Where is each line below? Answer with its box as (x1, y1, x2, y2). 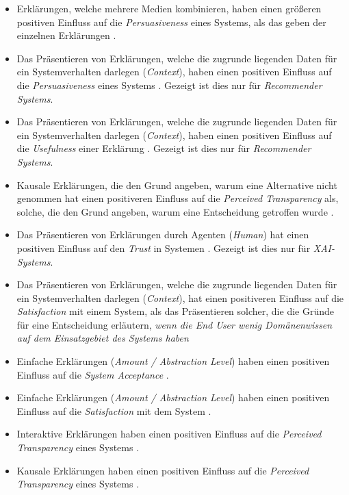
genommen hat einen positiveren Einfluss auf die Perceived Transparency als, (16, 191, 339, 205)
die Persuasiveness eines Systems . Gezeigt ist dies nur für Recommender (16, 77, 322, 92)
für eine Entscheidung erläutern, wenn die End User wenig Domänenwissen (16, 317, 333, 331)
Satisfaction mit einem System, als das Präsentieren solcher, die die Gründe (16, 304, 334, 318)
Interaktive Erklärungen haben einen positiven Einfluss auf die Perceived (16, 427, 322, 441)
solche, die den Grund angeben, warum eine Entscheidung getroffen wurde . (16, 204, 334, 218)
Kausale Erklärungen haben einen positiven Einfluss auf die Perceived (16, 463, 309, 477)
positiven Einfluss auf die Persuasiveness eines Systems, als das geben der (16, 14, 326, 29)
